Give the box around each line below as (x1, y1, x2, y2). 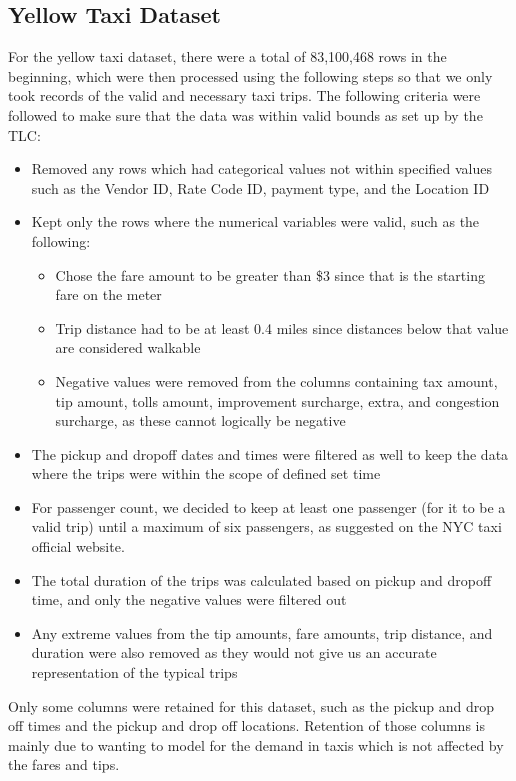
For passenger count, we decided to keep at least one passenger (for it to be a (31, 496, 506, 517)
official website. (31, 536, 125, 557)
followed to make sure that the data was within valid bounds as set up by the (8, 104, 483, 125)
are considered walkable (55, 337, 201, 358)
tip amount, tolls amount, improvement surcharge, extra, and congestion (55, 390, 500, 411)
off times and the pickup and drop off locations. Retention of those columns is (8, 715, 485, 736)
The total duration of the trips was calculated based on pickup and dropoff (31, 569, 492, 590)
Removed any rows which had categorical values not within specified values (31, 158, 493, 179)
